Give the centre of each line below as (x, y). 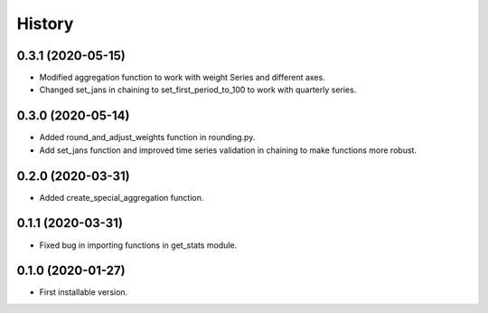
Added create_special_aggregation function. (122, 197)
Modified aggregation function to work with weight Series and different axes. (182, 78)
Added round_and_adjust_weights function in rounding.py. (147, 138)
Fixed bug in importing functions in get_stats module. (138, 245)
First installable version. (84, 292)
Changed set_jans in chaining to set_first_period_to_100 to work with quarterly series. (198, 90)
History (45, 24)
